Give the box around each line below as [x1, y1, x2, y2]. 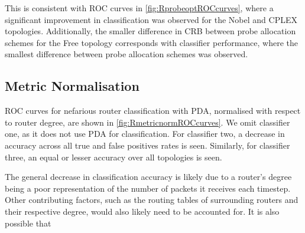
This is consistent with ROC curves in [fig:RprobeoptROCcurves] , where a [5, 2, 274, 14]
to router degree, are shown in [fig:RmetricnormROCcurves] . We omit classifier [5, 116, 290, 128]
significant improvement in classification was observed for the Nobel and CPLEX [5, 13, 297, 25]
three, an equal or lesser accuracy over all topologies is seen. [5, 150, 222, 163]
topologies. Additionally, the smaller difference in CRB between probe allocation [5, 25, 296, 37]
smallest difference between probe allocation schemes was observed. [5, 48, 248, 60]
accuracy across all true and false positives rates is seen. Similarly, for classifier [5, 139, 290, 151]
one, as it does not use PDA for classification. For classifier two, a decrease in [5, 127, 285, 140]
